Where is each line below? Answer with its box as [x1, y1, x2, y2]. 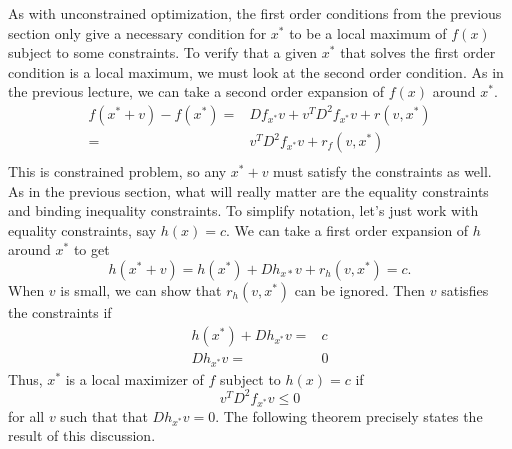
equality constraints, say [8, 219, 157, 240]
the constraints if [8, 302, 112, 323]
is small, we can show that [60, 280, 222, 301]
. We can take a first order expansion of [226, 219, 469, 240]
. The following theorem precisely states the [215, 405, 483, 426]
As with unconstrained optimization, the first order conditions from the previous [8, 3, 502, 23]
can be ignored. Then [294, 280, 426, 301]
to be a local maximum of [289, 22, 447, 43]
